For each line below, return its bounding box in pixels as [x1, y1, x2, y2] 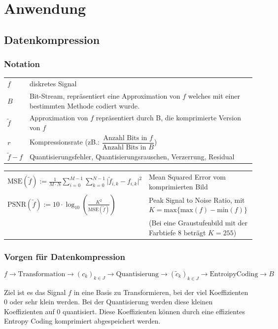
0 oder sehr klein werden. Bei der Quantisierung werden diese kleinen [4, 296, 213, 307]
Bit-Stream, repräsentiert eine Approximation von [29, 90, 180, 101]
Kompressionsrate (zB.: [29, 137, 100, 147]
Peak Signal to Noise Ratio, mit [149, 194, 245, 205]
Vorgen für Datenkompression [4, 250, 125, 262]
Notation [4, 58, 40, 70]
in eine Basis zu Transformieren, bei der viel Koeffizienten [73, 287, 248, 297]
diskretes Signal [29, 78, 77, 89]
